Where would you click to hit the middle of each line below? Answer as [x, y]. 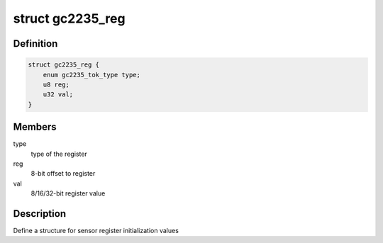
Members [35, 127]
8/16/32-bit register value [68, 193]
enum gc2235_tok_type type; [92, 75]
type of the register [59, 154]
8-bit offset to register [63, 174]
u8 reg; [56, 84]
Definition [35, 44]
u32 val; [58, 95]
